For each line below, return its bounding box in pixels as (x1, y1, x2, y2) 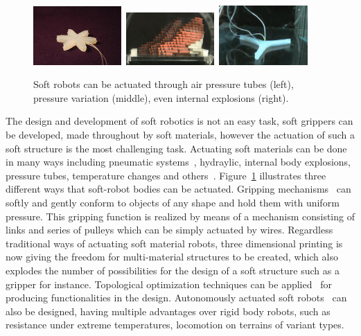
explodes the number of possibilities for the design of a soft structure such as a (6, 263, 340, 277)
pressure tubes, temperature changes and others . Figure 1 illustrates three (6, 168, 326, 182)
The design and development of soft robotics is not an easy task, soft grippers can (6, 114, 353, 128)
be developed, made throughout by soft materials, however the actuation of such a (6, 127, 355, 141)
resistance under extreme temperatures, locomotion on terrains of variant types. (6, 317, 344, 332)
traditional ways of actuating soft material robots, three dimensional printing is (6, 236, 343, 250)
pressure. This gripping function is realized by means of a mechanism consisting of (6, 209, 355, 223)
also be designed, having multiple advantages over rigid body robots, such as (6, 303, 331, 318)
